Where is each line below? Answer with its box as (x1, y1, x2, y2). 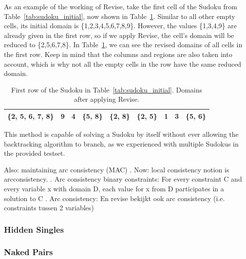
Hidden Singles (4, 223, 64, 235)
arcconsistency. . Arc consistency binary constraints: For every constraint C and (4, 174, 242, 184)
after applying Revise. (74, 94, 139, 104)
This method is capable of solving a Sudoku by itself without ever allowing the (4, 129, 239, 139)
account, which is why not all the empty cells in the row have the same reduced (4, 58, 242, 69)
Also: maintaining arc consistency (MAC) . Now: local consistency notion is (4, 164, 229, 174)
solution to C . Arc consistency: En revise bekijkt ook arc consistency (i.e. (4, 193, 225, 203)
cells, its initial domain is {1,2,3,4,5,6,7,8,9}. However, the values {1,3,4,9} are (4, 20, 237, 31)
